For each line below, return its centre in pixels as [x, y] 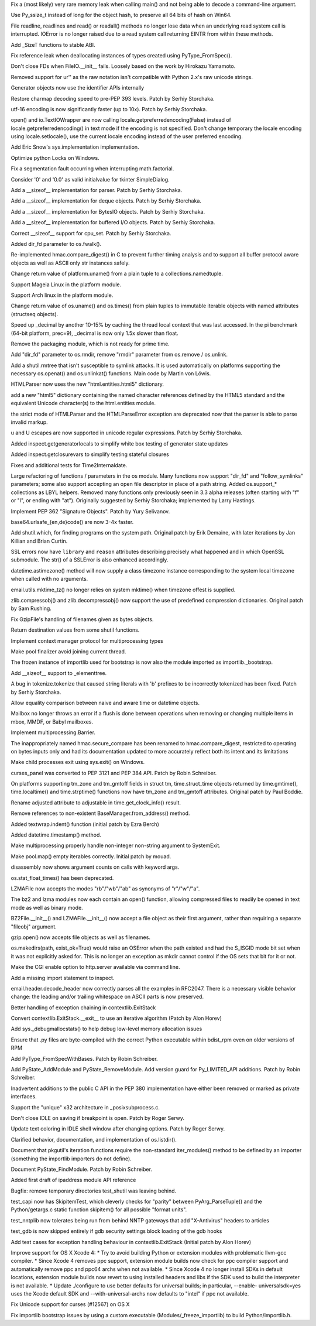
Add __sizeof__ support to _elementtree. [59, 673]
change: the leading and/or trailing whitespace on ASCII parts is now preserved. [107, 997]
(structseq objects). [35, 314]
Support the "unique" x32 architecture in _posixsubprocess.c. [85, 1107]
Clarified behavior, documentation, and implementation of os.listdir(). [94, 1139]
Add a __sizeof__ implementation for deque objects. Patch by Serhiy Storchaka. [106, 201]
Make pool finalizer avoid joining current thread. [68, 652]
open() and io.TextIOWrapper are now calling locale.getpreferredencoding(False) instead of [121, 120]
